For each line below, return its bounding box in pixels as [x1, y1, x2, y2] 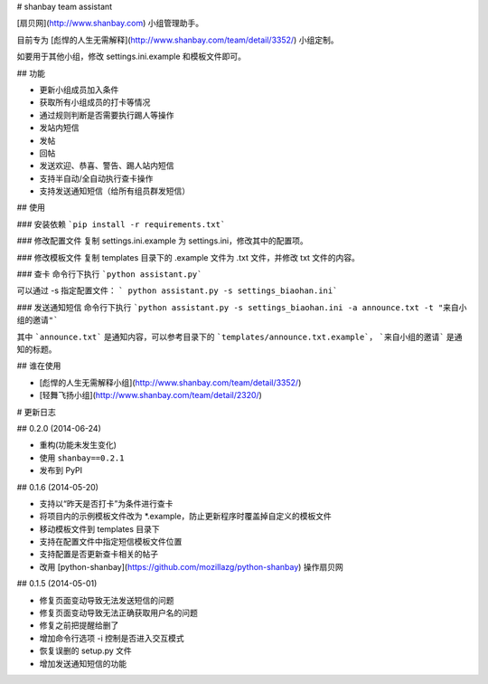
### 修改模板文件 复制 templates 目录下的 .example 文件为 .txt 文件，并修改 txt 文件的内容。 [16, 252, 361, 262]
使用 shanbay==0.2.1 [39, 452, 125, 463]
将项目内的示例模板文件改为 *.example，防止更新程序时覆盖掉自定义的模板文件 [39, 511, 332, 522]
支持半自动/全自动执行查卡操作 [39, 173, 154, 184]
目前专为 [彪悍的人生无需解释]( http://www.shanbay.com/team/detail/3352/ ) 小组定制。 [16, 34, 339, 45]
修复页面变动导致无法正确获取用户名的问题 [39, 607, 198, 619]
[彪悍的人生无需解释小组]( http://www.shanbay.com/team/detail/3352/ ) [39, 376, 302, 388]
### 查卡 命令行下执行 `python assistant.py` [16, 269, 202, 280]
